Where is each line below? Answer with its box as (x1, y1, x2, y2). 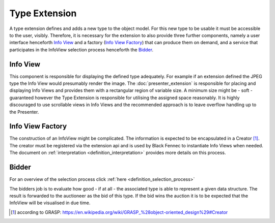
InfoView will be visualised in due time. (9, 200, 91, 206)
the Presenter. (9, 109, 39, 115)
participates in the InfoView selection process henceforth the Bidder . (9, 46, 154, 53)
